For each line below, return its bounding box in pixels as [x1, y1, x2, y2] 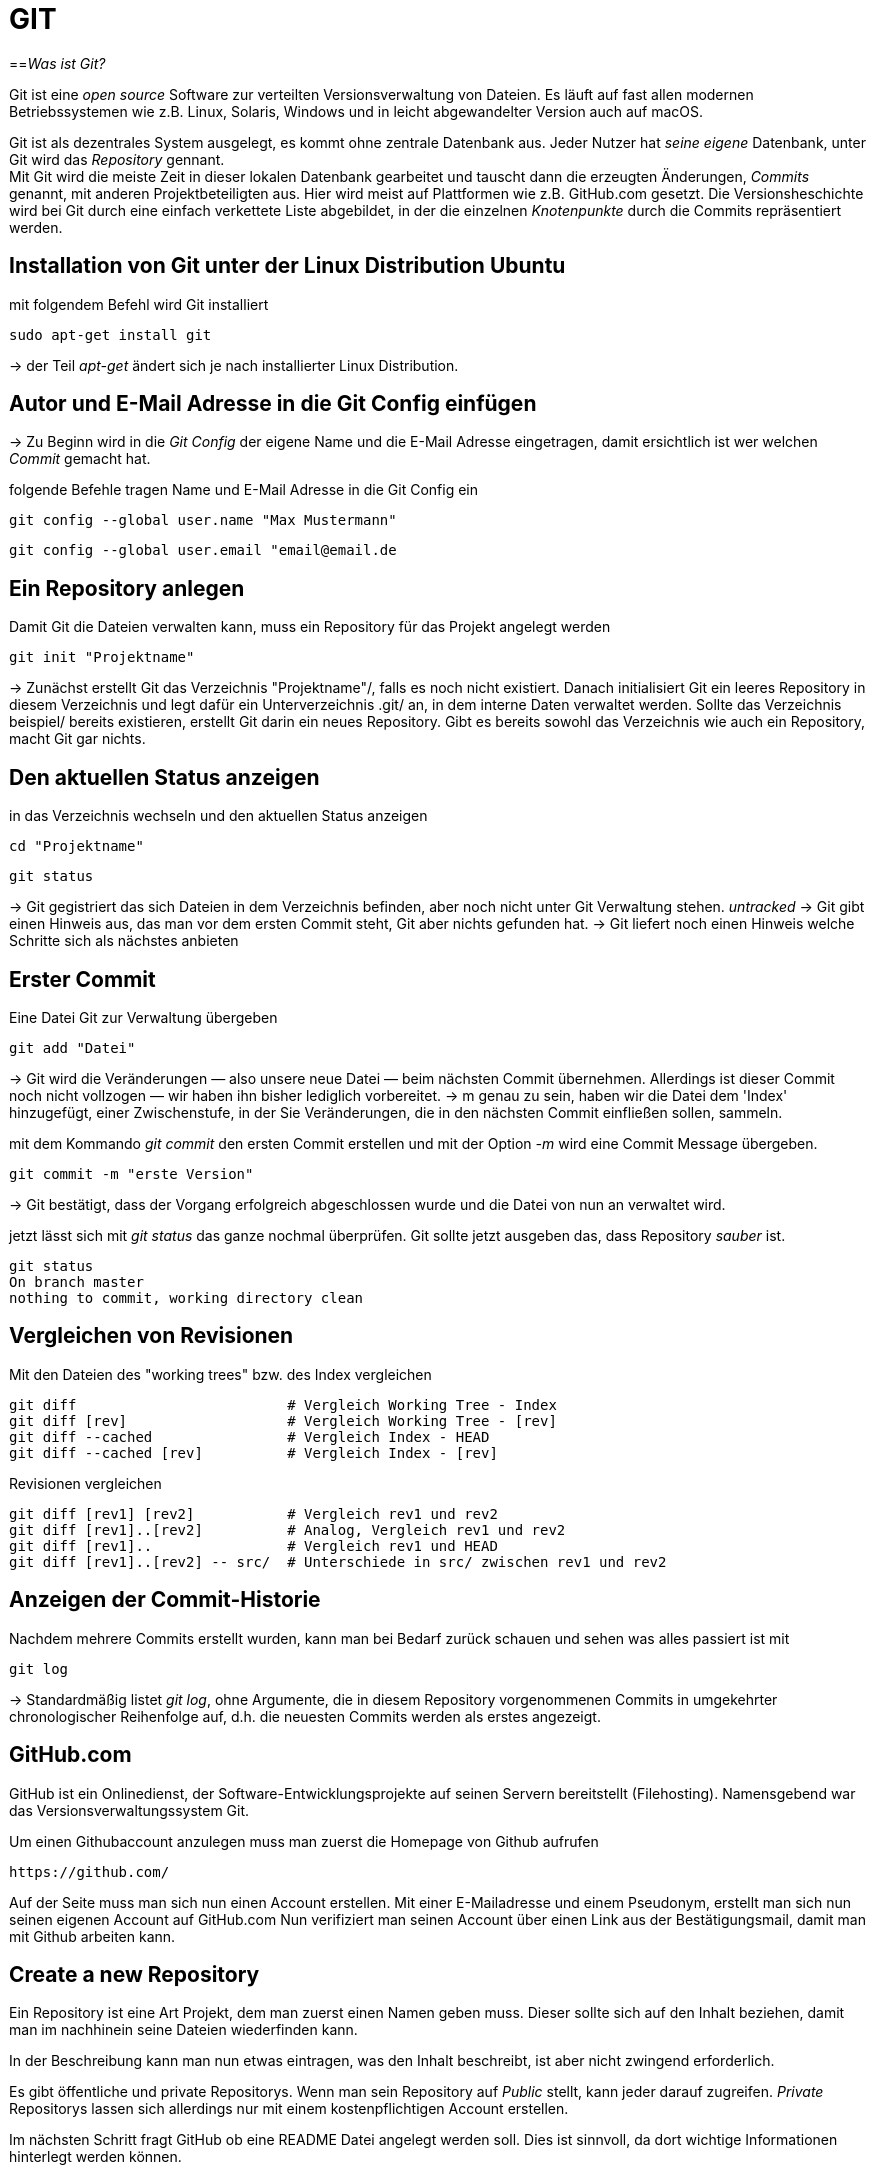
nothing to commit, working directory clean [9, 1289, 364, 1306]
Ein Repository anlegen [9, 575, 245, 601]
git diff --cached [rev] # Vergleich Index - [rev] [9, 1444, 498, 1461]
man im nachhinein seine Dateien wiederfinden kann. [9, 2021, 358, 2039]
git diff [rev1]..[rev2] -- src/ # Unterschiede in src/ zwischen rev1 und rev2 [9, 1553, 667, 1570]
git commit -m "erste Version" [9, 1165, 254, 1182]
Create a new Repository [9, 1961, 260, 1987]
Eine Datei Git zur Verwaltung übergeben [9, 1008, 278, 1026]
